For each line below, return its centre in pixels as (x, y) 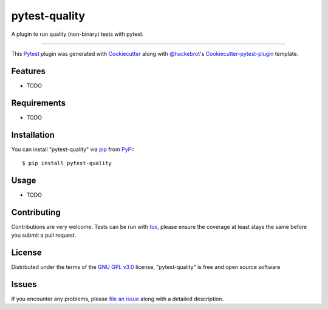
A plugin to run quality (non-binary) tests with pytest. (77, 34)
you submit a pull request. (44, 235)
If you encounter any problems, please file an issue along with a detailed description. (118, 299)
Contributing (36, 212)
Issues (24, 284)
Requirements (39, 103)
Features (28, 71)
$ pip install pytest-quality (67, 163)
